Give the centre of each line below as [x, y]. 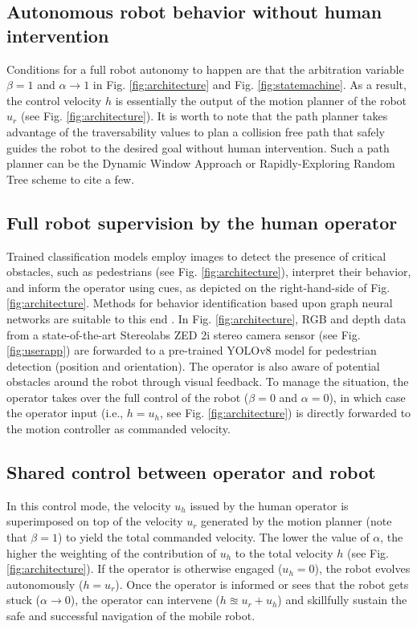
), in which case [367, 397]
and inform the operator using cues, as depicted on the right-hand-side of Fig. [198, 287]
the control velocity [54, 100]
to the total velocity [284, 552]
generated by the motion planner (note [296, 521]
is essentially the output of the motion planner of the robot [261, 100]
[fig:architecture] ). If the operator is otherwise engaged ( [145, 568]
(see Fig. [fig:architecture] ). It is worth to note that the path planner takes [204, 116]
